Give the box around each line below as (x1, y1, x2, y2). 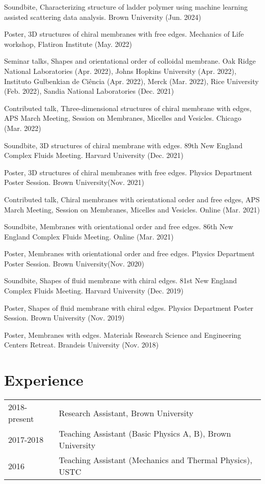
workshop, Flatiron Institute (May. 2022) (4, 38, 132, 49)
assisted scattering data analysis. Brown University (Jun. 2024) (4, 11, 201, 22)
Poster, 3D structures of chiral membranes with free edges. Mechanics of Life (4, 29, 244, 39)
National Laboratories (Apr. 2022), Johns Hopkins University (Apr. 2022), (4, 65, 236, 76)
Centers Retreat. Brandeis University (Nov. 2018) (4, 339, 159, 350)
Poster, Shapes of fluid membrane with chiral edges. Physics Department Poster (4, 302, 254, 313)
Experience (4, 369, 84, 390)
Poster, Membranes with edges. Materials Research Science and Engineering (4, 329, 242, 340)
